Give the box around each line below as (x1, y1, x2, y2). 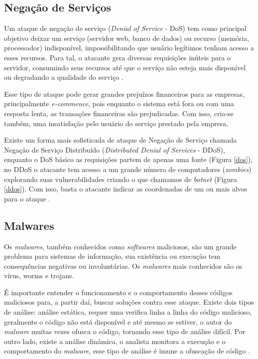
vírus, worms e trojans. (4, 270, 74, 281)
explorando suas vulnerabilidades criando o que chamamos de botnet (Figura (4, 174, 237, 184)
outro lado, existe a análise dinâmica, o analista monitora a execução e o (4, 336, 226, 346)
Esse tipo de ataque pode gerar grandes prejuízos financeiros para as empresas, (4, 88, 245, 99)
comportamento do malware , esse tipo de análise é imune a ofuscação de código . (4, 346, 250, 356)
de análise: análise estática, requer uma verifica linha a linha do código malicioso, (4, 307, 252, 317)
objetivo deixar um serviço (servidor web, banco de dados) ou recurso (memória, (4, 32, 250, 43)
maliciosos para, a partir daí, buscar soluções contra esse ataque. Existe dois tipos (4, 297, 254, 307)
